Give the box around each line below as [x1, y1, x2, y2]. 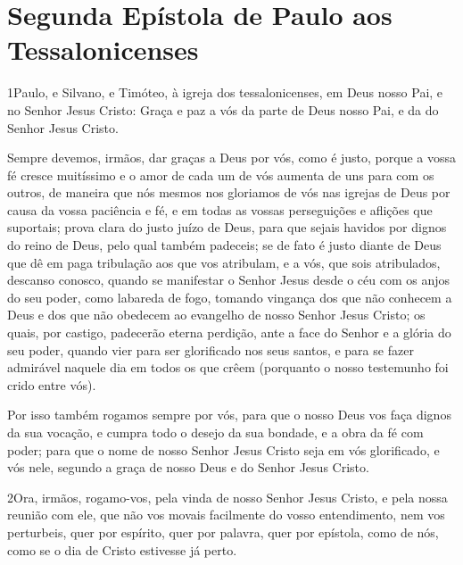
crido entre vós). [7, 375, 96, 394]
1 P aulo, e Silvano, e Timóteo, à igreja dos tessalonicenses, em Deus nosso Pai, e [7, 83, 443, 102]
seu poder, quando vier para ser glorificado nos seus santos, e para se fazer [7, 340, 414, 359]
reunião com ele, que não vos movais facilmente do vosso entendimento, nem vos [7, 505, 445, 524]
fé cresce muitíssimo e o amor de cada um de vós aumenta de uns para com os [7, 165, 434, 184]
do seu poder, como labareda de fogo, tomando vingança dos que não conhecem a [7, 287, 452, 306]
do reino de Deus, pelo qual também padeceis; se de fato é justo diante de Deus [7, 236, 442, 254]
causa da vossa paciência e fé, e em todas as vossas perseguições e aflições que [7, 200, 433, 219]
